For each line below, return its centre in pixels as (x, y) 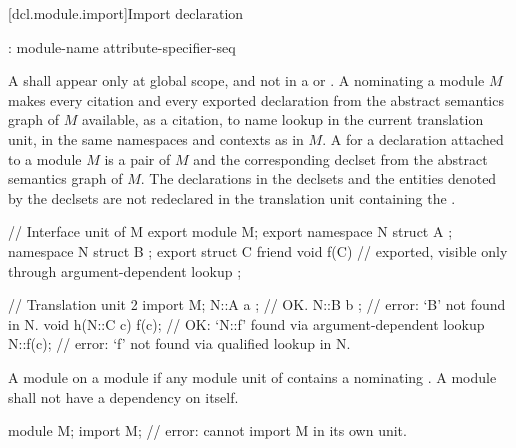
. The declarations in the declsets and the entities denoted (318, 178)
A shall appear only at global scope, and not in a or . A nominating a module (246, 80)
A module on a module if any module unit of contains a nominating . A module (252, 376)
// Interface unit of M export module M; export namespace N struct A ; (230, 231)
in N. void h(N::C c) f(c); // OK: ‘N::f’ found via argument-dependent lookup (246, 323)
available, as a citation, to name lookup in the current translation (282, 119)
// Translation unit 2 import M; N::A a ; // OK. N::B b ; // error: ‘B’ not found (257, 304)
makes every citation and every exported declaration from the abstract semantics (256, 99)
